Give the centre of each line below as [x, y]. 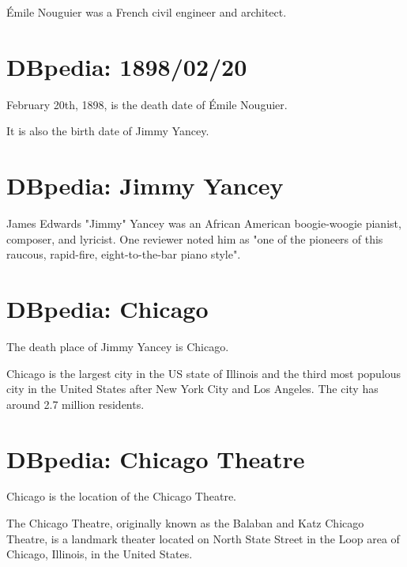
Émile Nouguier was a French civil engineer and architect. [147, 12]
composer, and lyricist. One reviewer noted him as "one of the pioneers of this [195, 238]
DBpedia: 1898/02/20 [127, 66]
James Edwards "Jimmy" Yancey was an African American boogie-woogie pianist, [204, 223]
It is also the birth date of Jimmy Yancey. [108, 131]
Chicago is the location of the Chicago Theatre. [121, 496]
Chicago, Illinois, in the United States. [100, 554]
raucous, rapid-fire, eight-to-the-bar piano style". [124, 254]
